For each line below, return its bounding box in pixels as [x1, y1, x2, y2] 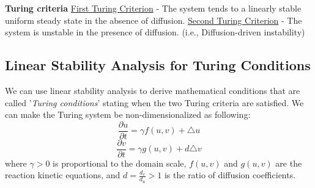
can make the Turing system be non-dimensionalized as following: [5, 108, 251, 121]
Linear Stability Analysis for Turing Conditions [5, 56, 311, 74]
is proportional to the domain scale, [53, 156, 187, 169]
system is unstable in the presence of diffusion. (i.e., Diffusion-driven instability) [5, 26, 305, 38]
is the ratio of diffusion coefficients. [164, 168, 296, 181]
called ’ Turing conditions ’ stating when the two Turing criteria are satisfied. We [5, 96, 304, 109]
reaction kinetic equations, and [5, 168, 120, 181]
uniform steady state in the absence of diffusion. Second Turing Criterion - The [5, 13, 302, 26]
